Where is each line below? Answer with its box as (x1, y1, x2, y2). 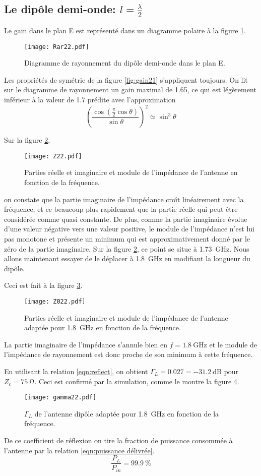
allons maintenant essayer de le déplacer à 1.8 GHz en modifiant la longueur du (4, 253, 250, 264)
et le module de (209, 339, 257, 349)
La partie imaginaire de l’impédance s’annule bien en (4, 339, 167, 349)
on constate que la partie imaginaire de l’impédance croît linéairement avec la (4, 194, 244, 204)
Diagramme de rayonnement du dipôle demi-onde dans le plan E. (24, 57, 225, 68)
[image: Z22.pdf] (24, 152, 82, 160)
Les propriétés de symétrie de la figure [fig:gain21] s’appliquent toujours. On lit (4, 74, 248, 85)
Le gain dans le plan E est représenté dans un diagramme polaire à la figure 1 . (4, 25, 246, 36)
